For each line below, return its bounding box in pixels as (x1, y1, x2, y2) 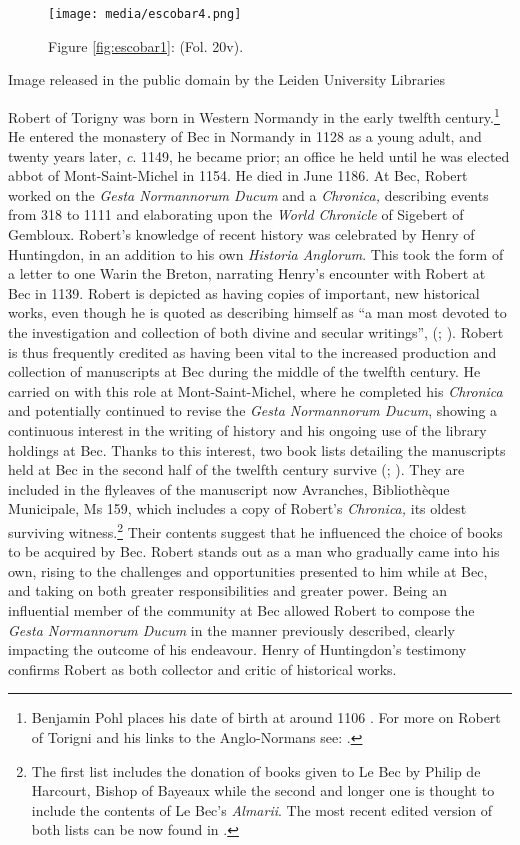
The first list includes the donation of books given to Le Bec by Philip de (31, 760, 481, 781)
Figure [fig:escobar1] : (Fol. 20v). (48, 35, 244, 56)
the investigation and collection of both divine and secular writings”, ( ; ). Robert (8, 322, 504, 343)
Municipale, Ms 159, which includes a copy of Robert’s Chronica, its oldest (8, 498, 467, 519)
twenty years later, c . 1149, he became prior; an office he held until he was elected (8, 145, 510, 166)
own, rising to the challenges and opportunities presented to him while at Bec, (8, 560, 488, 581)
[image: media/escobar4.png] (48, 7, 242, 21)
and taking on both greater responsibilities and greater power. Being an (8, 580, 447, 601)
